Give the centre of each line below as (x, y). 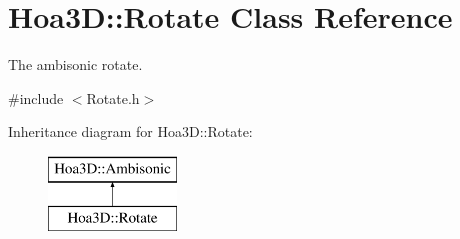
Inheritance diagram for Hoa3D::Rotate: (130, 131)
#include (36, 97)
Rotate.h (113, 97)
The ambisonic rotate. (75, 64)
